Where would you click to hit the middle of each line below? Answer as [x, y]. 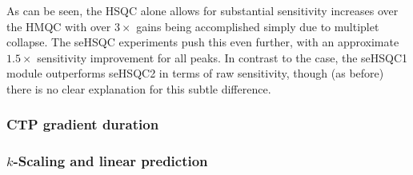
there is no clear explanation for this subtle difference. [139, 88]
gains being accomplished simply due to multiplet [258, 26]
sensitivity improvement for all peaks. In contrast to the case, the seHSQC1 [223, 57]
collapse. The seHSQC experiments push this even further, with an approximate [203, 42]
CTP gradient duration [83, 124]
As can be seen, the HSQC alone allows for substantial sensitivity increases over [202, 10]
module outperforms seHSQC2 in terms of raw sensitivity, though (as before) [195, 73]
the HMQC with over [59, 26]
